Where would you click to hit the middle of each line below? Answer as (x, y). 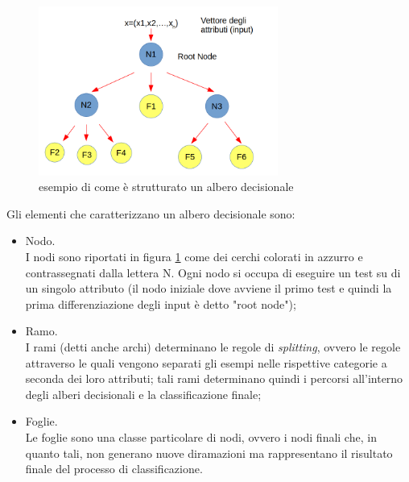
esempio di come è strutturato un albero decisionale (166, 187)
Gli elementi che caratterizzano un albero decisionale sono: (151, 213)
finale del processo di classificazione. (114, 469)
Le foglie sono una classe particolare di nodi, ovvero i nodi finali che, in (201, 436)
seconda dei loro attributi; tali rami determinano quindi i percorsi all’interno (214, 378)
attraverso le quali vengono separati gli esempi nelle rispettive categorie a (206, 362)
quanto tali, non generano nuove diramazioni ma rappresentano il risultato (209, 453)
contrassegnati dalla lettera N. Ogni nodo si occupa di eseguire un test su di (213, 272)
